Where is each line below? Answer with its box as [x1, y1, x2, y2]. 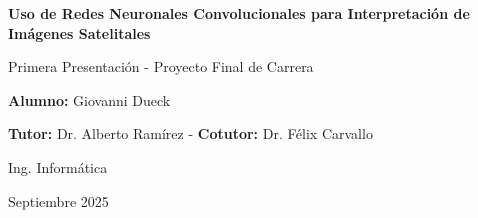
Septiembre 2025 [8, 190, 109, 211]
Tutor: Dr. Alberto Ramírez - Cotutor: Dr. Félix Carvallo [8, 123, 373, 144]
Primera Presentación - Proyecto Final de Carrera [8, 56, 314, 77]
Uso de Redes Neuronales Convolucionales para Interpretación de [8, 3, 470, 23]
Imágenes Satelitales [8, 22, 151, 43]
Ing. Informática [8, 156, 108, 177]
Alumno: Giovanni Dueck [8, 89, 171, 110]
